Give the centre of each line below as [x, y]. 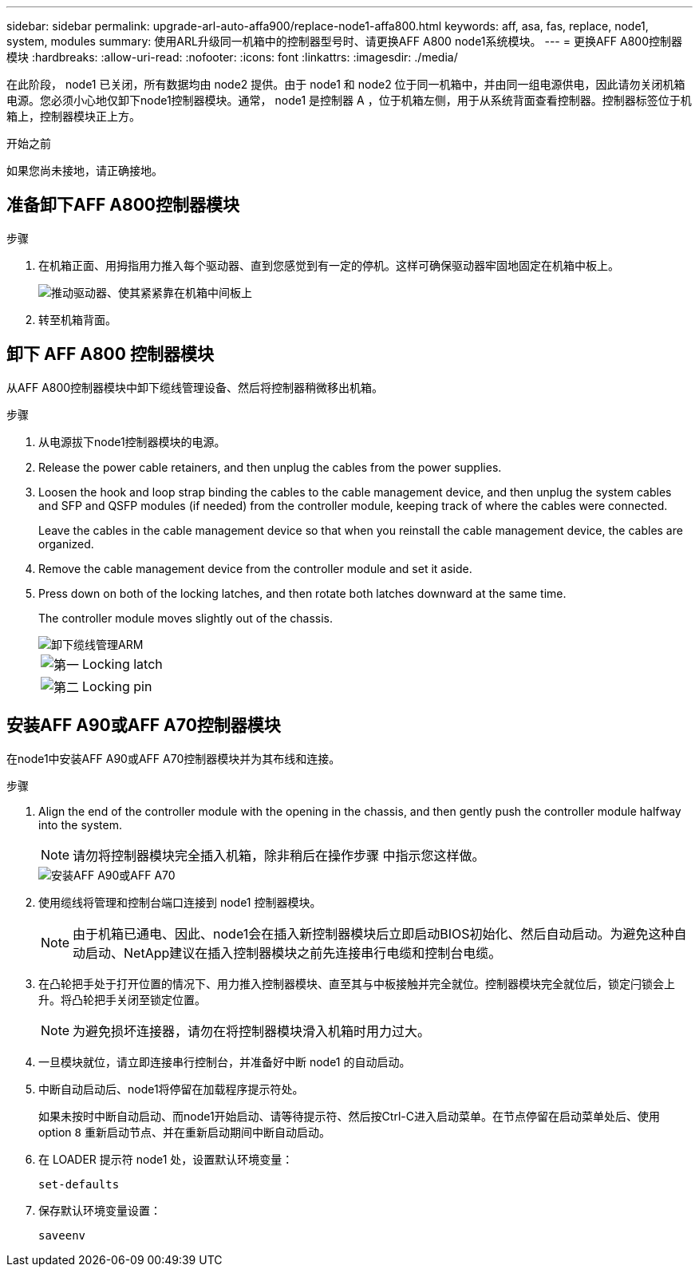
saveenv [62, 1235]
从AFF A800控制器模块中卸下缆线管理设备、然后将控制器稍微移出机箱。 [195, 387]
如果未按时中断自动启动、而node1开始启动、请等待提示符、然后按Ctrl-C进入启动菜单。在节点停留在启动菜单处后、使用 [349, 1116]
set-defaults [79, 1184]
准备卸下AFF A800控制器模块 [123, 205]
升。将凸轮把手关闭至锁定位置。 [122, 999]
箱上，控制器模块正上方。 [73, 116]
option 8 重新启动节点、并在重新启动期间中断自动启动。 [184, 1132]
